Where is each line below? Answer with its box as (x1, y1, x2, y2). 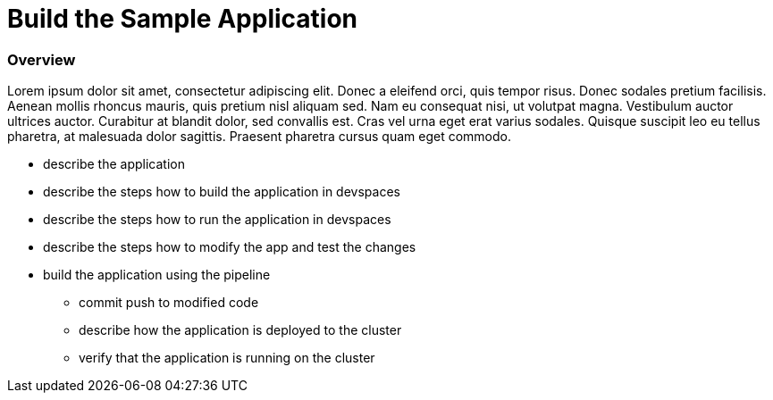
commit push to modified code (79, 295, 259, 311)
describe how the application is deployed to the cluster (79, 322, 402, 338)
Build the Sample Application (7, 4, 357, 34)
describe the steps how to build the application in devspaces (43, 184, 400, 200)
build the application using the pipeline (43, 267, 271, 283)
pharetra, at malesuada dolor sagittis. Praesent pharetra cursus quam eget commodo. (7, 129, 511, 145)
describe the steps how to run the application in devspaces (43, 212, 391, 228)
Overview (7, 50, 76, 69)
